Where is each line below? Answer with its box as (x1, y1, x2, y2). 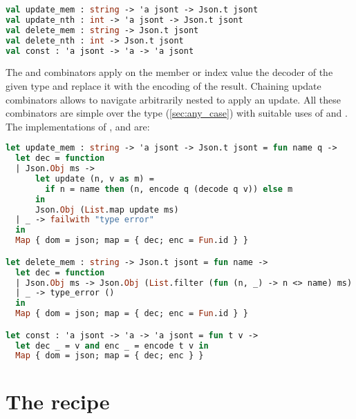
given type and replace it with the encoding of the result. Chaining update (6, 78, 321, 92)
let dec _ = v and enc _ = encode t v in (15, 340, 209, 351)
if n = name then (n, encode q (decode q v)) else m (45, 184, 293, 194)
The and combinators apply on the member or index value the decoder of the (6, 65, 333, 79)
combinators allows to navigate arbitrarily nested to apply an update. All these (6, 92, 341, 106)
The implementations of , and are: (6, 119, 150, 133)
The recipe (6, 387, 110, 416)
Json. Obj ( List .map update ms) (35, 204, 179, 215)
